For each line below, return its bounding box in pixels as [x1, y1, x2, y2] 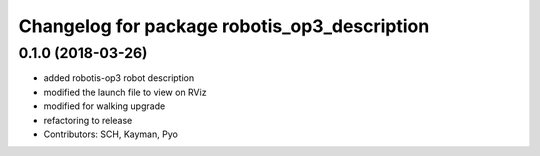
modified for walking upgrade [43, 100, 166, 112]
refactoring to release [43, 114, 133, 126]
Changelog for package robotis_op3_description [18, 15, 430, 37]
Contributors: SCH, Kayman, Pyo [43, 128, 179, 140]
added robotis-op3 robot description [43, 72, 195, 84]
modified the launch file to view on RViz [43, 86, 207, 98]
